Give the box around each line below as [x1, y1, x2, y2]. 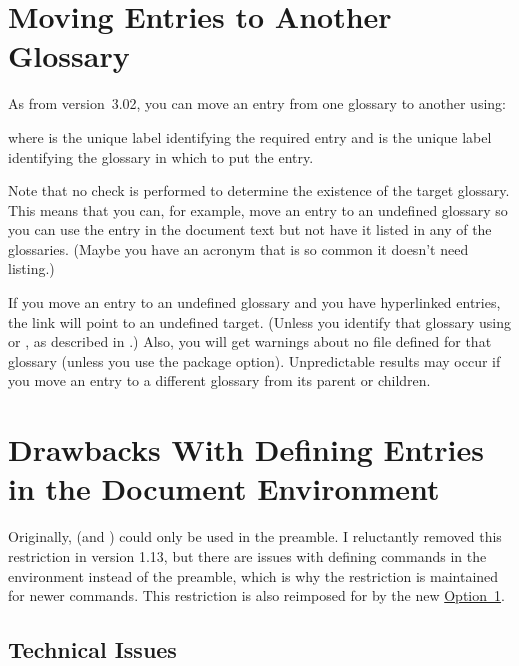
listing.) [8, 258, 55, 279]
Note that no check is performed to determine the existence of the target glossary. [8, 180, 510, 201]
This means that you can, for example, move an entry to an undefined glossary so [8, 199, 508, 220]
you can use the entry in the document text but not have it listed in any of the [8, 219, 492, 240]
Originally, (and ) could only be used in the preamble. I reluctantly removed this [8, 526, 502, 547]
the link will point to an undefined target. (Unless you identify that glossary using [8, 311, 511, 332]
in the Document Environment [8, 468, 440, 509]
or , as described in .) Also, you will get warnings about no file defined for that [8, 331, 492, 352]
